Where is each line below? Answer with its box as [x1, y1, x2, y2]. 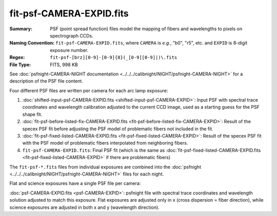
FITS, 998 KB [50, 62, 78, 68]
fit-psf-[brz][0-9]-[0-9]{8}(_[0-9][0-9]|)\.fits [50, 54, 177, 61]
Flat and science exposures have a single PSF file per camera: [9, 180, 141, 187]
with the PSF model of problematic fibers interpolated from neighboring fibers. [22, 140, 188, 146]
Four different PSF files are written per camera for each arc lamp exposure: [9, 87, 168, 93]
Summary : [9, 26, 33, 32]
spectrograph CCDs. [50, 32, 93, 38]
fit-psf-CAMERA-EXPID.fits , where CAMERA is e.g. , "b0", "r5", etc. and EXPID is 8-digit [55, 40, 248, 46]
